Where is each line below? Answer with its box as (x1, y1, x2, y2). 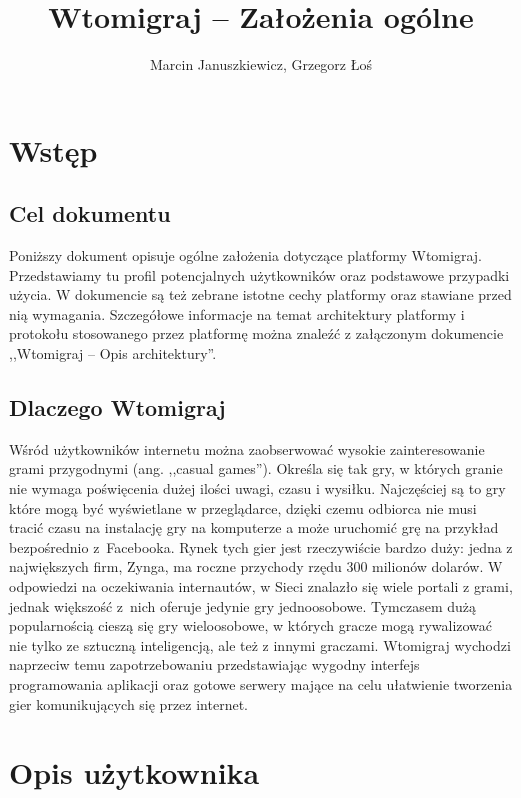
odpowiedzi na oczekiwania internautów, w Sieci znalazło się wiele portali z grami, (9, 576, 513, 597)
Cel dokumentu (9, 198, 171, 229)
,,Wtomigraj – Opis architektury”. (9, 343, 217, 364)
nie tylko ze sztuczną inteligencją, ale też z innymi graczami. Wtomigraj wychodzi (9, 634, 511, 655)
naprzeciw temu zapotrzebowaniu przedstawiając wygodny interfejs (9, 654, 420, 675)
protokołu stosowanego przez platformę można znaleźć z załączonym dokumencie (9, 323, 504, 344)
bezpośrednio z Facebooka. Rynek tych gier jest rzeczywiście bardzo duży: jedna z (9, 536, 513, 557)
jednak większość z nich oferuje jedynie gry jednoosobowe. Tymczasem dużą (9, 595, 477, 616)
